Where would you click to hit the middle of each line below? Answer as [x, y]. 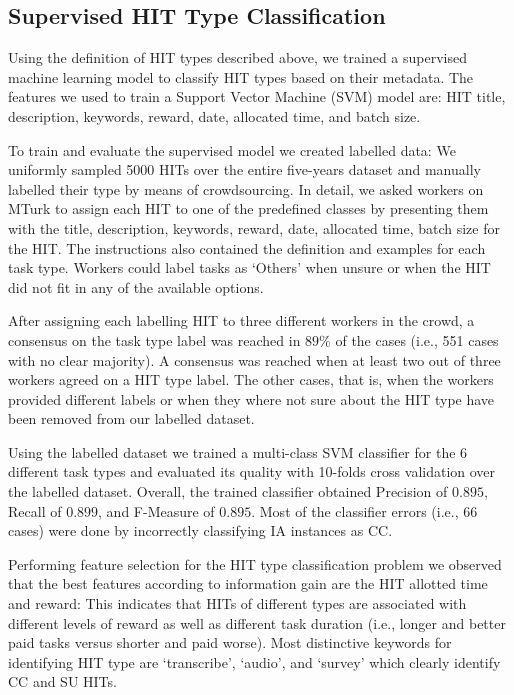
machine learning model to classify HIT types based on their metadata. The [241, 76]
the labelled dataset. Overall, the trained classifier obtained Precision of [228, 491]
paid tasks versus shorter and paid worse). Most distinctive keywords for [230, 642]
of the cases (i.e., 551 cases [417, 339]
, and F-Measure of [156, 510]
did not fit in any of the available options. [136, 286]
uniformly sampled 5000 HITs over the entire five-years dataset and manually [244, 169]
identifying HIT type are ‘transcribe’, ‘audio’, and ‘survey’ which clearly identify [254, 661]
